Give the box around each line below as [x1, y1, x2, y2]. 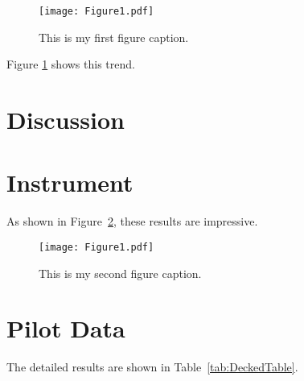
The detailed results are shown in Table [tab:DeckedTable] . [6, 358, 298, 375]
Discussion [6, 103, 125, 136]
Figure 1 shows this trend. [6, 56, 135, 72]
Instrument [6, 166, 134, 199]
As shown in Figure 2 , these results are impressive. [6, 213, 258, 230]
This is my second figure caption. [39, 264, 202, 281]
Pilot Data [6, 312, 125, 345]
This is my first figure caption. [39, 28, 189, 45]
